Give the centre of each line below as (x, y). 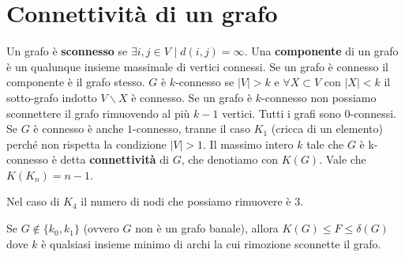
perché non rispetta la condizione (86, 144)
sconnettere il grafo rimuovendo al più (98, 113)
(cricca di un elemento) (327, 128)
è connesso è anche (79, 128)
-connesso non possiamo (319, 97)
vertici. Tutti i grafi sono (281, 113)
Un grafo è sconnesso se (67, 51)
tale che (325, 144)
